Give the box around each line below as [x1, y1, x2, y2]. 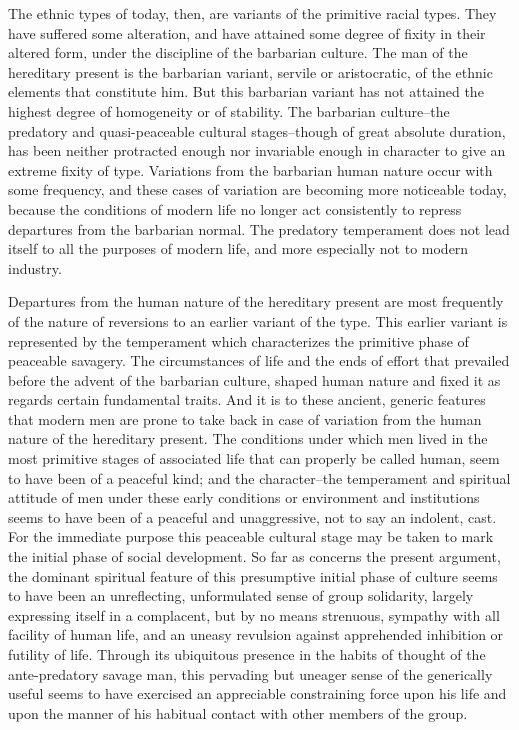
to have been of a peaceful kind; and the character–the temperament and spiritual [8, 467, 511, 488]
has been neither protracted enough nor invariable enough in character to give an [8, 140, 506, 161]
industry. [8, 257, 62, 278]
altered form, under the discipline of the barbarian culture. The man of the [8, 42, 468, 63]
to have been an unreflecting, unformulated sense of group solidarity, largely [8, 585, 474, 606]
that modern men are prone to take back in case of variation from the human [8, 408, 482, 429]
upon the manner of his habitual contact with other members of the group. [8, 702, 468, 723]
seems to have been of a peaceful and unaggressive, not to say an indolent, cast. [8, 506, 497, 527]
